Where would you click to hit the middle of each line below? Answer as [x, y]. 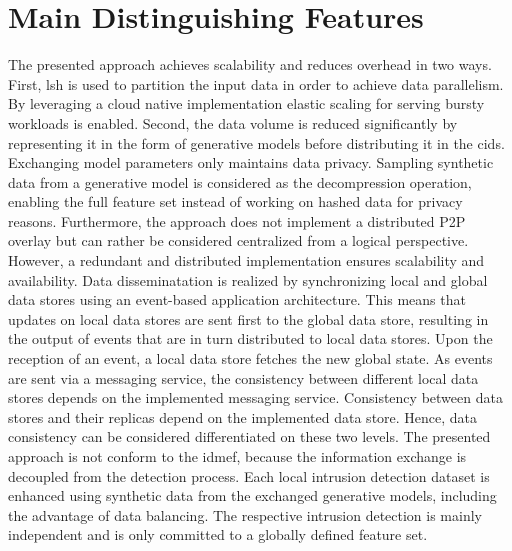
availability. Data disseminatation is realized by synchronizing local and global [248, 279]
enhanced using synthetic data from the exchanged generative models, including [252, 495]
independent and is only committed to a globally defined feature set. [218, 534]
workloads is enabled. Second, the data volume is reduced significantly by [233, 122]
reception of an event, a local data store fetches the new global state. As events [250, 358]
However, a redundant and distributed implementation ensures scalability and [246, 260]
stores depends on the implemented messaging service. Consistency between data [255, 397]
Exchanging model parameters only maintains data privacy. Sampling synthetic [251, 162]
